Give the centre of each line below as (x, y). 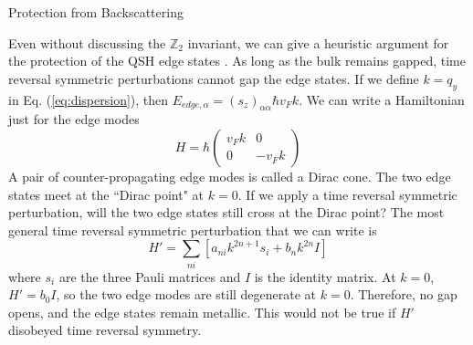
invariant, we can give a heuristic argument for (318, 42)
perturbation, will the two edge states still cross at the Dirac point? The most (226, 212)
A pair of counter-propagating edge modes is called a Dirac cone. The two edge (230, 176)
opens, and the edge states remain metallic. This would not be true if (202, 312)
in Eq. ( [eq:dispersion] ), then (89, 99)
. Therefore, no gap (404, 294)
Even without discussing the (87, 42)
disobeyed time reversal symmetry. (105, 330)
